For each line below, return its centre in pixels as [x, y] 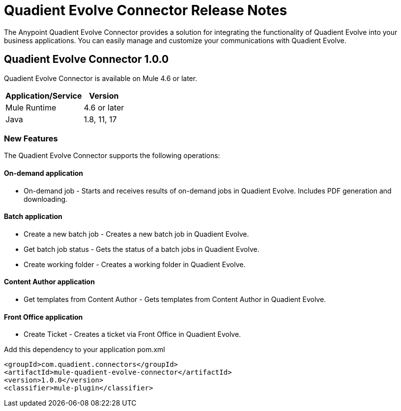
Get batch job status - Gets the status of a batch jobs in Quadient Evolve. [142, 249]
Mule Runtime [31, 107]
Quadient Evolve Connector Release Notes [146, 10]
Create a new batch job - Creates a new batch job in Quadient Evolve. [136, 234]
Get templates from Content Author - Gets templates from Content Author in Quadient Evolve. [175, 299]
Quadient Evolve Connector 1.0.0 [86, 59]
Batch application [33, 217]
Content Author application [49, 282]
